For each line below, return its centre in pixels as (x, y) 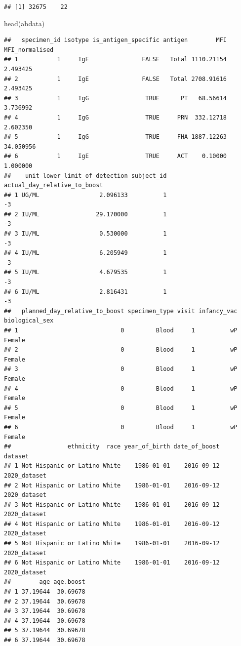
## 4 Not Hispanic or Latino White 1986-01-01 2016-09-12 (112, 524)
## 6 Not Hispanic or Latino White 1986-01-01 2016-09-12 (112, 563)
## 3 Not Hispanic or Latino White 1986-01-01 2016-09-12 (112, 505)
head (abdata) (24, 23)
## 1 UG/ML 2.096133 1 (85, 195)
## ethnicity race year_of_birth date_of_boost (112, 447)
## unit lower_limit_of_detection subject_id (85, 176)
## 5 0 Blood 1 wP (121, 408)
